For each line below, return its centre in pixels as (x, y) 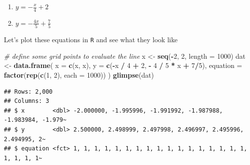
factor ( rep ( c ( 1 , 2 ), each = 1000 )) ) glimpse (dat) (79, 74)
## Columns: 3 (27, 101)
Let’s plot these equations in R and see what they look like (91, 40)
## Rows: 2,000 (28, 91)
